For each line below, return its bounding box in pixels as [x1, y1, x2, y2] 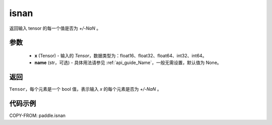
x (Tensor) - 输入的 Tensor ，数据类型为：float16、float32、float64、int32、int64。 [34, 52, 207, 58]
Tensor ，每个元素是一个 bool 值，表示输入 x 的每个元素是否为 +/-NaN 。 [9, 86, 162, 92]
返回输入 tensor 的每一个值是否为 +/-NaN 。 [9, 25, 101, 31]
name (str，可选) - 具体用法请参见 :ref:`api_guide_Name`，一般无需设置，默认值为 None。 [34, 59, 222, 66]
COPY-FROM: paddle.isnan [9, 112, 65, 118]
